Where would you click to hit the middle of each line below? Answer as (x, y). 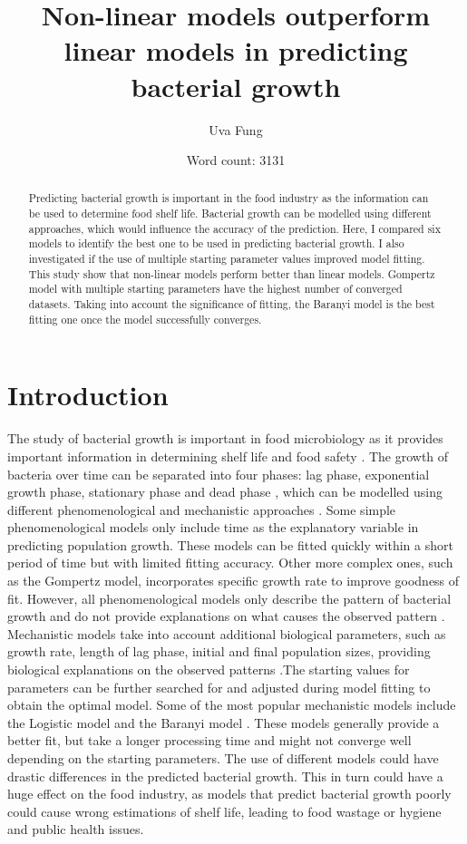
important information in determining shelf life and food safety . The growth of (228, 456)
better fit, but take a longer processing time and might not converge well (209, 740)
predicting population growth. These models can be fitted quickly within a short (230, 544)
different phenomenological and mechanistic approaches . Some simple (202, 509)
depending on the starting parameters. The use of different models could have (223, 758)
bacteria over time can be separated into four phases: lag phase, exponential (219, 474)
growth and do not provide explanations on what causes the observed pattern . (226, 616)
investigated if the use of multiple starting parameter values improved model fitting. (227, 259)
